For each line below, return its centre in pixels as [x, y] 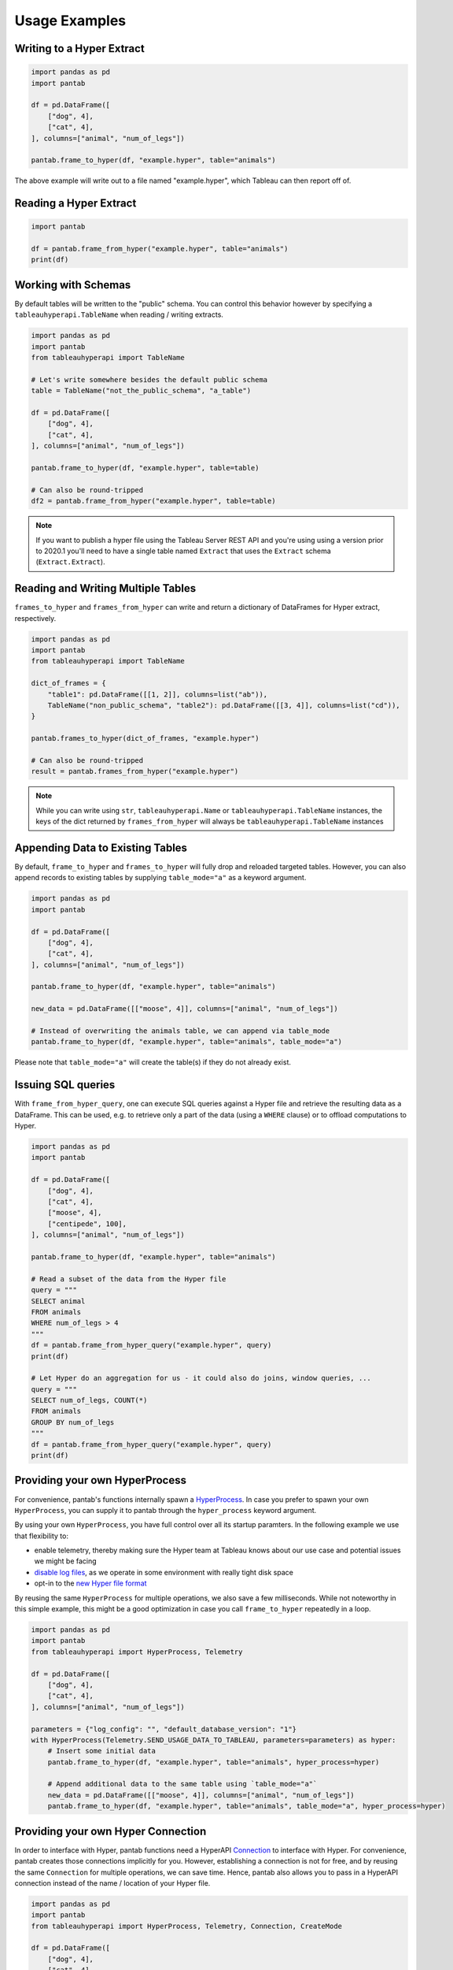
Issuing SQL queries [65, 1085]
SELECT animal [58, 1301]
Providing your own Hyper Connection [110, 1831]
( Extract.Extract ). [70, 562]
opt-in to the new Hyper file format [90, 1583]
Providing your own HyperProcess [100, 1480]
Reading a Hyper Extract [75, 204]
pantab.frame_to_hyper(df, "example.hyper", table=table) [145, 468]
